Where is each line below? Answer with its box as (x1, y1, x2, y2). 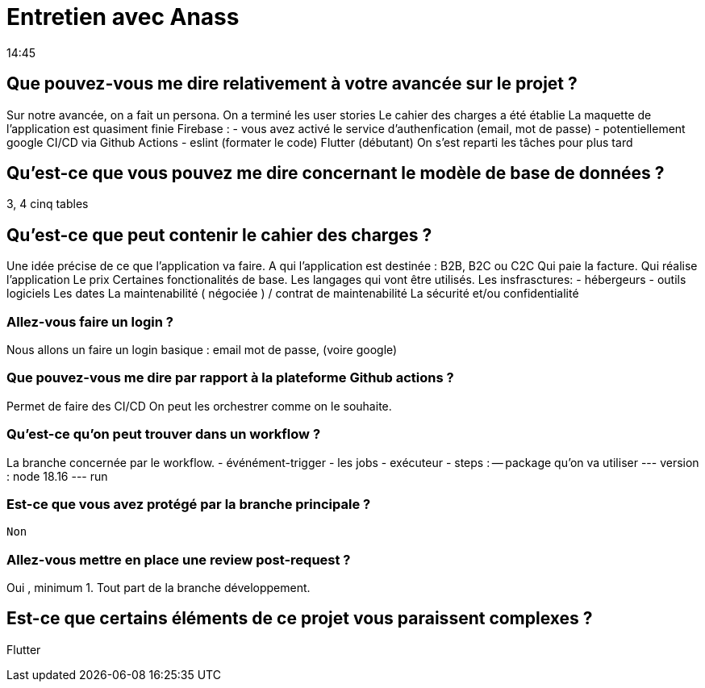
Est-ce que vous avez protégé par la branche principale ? (6, 495, 371, 512)
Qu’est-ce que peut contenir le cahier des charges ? (6, 224, 432, 245)
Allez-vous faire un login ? (6, 313, 173, 330)
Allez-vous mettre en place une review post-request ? (6, 551, 351, 568)
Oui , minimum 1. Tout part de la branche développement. (6, 581, 311, 595)
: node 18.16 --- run (6, 469, 108, 483)
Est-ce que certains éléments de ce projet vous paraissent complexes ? (6, 608, 593, 629)
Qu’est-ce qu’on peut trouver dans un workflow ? (6, 426, 321, 443)
